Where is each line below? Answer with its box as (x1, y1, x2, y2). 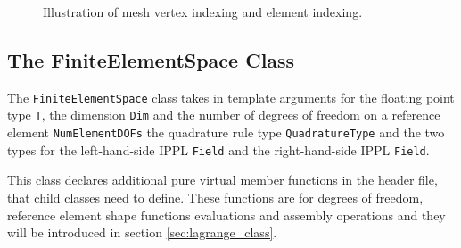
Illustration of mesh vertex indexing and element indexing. (43, 3, 363, 21)
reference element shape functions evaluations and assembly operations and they (7, 205, 446, 224)
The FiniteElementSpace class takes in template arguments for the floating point (7, 87, 455, 106)
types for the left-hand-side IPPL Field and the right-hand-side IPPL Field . (7, 140, 430, 159)
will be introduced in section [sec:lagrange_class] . (7, 223, 277, 242)
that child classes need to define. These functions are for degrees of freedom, (7, 188, 424, 207)
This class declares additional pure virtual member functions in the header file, (7, 170, 438, 189)
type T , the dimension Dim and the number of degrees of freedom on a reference (7, 105, 440, 124)
